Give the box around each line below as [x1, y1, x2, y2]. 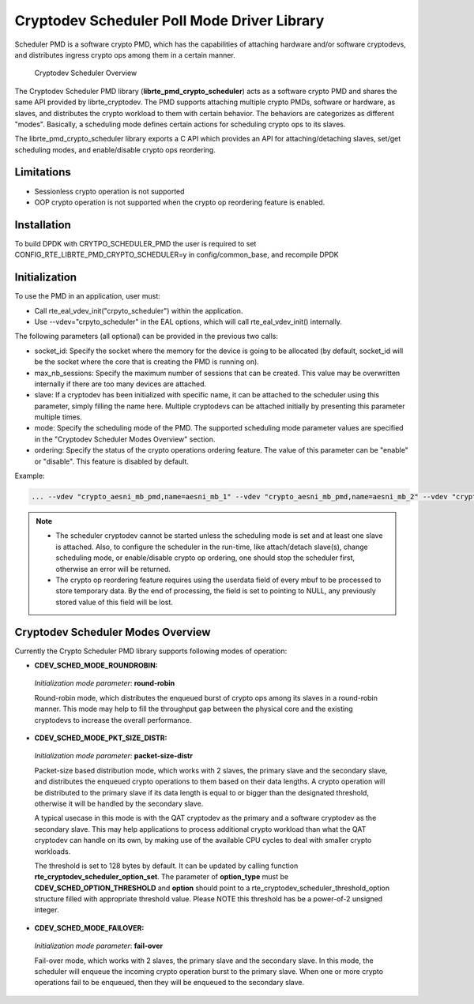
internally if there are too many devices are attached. [34, 379, 207, 389]
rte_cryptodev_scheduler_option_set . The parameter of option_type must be [34, 872, 288, 882]
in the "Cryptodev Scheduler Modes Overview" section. [34, 434, 216, 444]
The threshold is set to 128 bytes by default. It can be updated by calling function [34, 861, 299, 871]
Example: [14, 471, 45, 481]
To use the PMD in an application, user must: [14, 291, 161, 301]
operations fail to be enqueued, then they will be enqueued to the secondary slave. [34, 978, 304, 987]
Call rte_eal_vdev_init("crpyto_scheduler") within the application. [34, 306, 243, 315]
